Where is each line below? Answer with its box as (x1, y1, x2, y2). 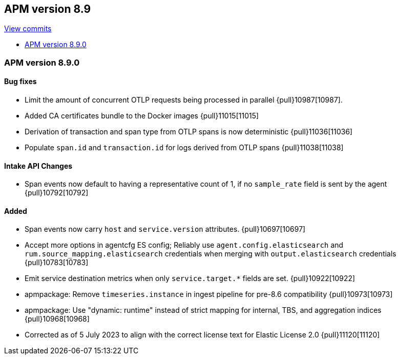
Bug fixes (4, 77, 37, 86)
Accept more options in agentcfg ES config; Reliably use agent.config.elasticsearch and (25, 241, 344, 250)
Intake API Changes (4, 161, 73, 170)
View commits (4, 24, 52, 33)
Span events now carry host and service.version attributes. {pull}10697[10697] (25, 225, 306, 234)
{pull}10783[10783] (25, 258, 89, 267)
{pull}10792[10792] (25, 188, 89, 197)
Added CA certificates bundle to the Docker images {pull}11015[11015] (25, 111, 259, 121)
